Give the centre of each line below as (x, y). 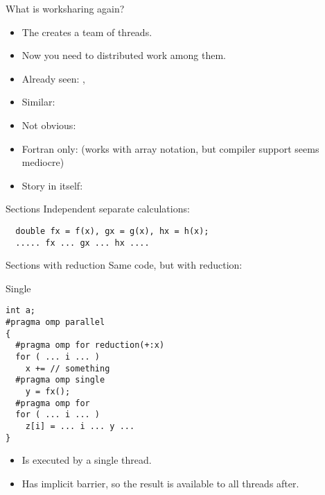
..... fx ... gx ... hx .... (82, 243)
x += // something (68, 368)
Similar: (38, 102)
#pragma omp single (60, 380)
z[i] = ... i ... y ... (80, 426)
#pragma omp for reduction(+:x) (90, 345)
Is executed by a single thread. (87, 460)
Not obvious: (49, 125)
